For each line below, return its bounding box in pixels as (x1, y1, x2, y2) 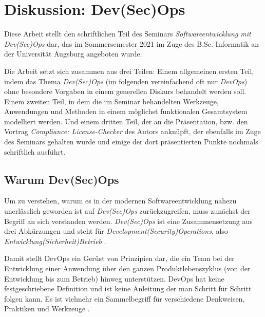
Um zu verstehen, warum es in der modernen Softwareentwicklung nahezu (4, 195, 237, 206)
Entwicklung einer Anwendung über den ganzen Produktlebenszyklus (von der (4, 263, 251, 274)
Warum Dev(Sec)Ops (4, 171, 119, 187)
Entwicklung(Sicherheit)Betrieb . (4, 235, 106, 246)
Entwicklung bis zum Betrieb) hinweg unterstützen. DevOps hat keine (4, 273, 224, 284)
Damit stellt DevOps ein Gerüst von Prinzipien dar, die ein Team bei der (4, 253, 235, 264)
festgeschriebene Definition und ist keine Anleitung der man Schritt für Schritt (4, 283, 252, 294)
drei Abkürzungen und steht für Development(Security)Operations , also (4, 226, 228, 236)
